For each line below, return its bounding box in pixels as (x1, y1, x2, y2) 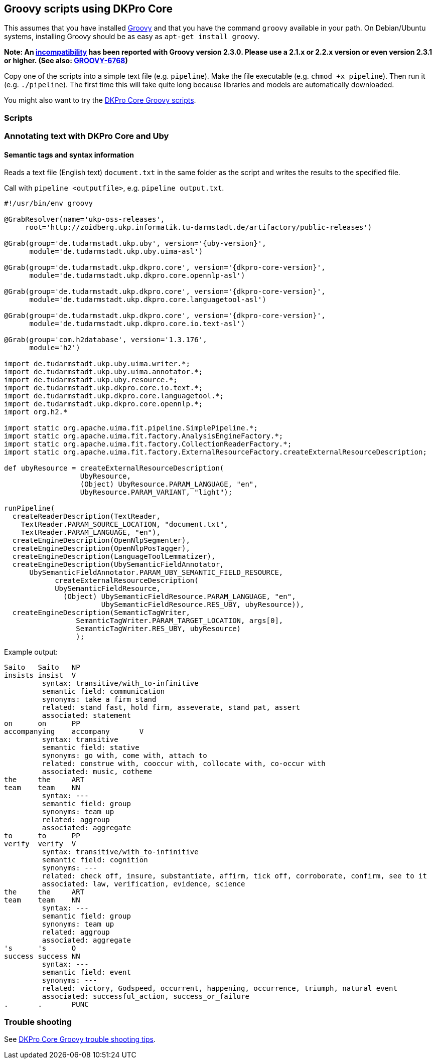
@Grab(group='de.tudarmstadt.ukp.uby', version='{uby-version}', (4, 239, 266, 248)
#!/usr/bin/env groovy (4, 199, 93, 208)
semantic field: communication (42, 687, 165, 696)
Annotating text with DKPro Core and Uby (4, 131, 169, 141)
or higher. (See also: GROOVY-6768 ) (4, 56, 128, 65)
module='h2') (29, 344, 80, 352)
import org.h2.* (4, 408, 68, 416)
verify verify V (4, 840, 76, 848)
